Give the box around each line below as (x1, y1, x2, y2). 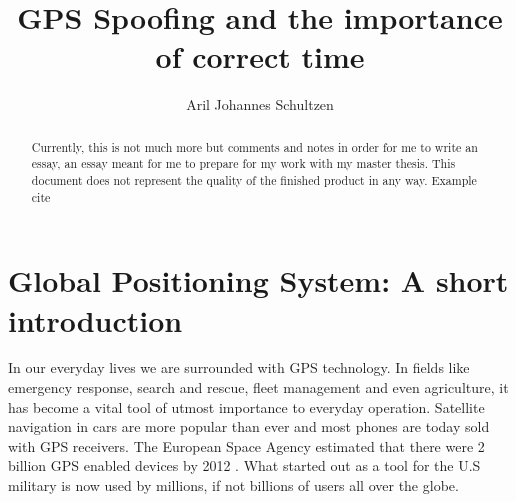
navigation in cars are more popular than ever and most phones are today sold (8, 416, 490, 437)
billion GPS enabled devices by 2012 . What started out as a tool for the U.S (8, 455, 481, 476)
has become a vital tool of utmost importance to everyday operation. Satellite (8, 396, 485, 417)
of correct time (155, 36, 365, 77)
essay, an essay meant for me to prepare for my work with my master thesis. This (31, 155, 456, 172)
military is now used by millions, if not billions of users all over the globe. (8, 475, 459, 496)
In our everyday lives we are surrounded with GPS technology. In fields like (8, 357, 470, 378)
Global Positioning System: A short (8, 260, 509, 301)
